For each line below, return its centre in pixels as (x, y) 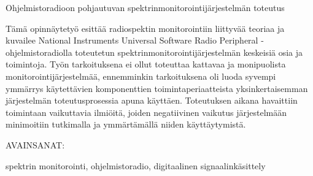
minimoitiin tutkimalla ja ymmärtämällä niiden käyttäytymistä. (126, 124)
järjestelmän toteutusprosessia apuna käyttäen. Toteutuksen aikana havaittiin (152, 100)
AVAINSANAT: (35, 144)
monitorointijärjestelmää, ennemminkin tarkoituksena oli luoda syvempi (141, 76)
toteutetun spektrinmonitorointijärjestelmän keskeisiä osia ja (189, 52)
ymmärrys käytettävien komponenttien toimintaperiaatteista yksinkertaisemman (157, 88)
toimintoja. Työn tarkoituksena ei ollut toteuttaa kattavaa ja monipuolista (146, 64)
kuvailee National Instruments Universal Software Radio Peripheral (132, 40)
